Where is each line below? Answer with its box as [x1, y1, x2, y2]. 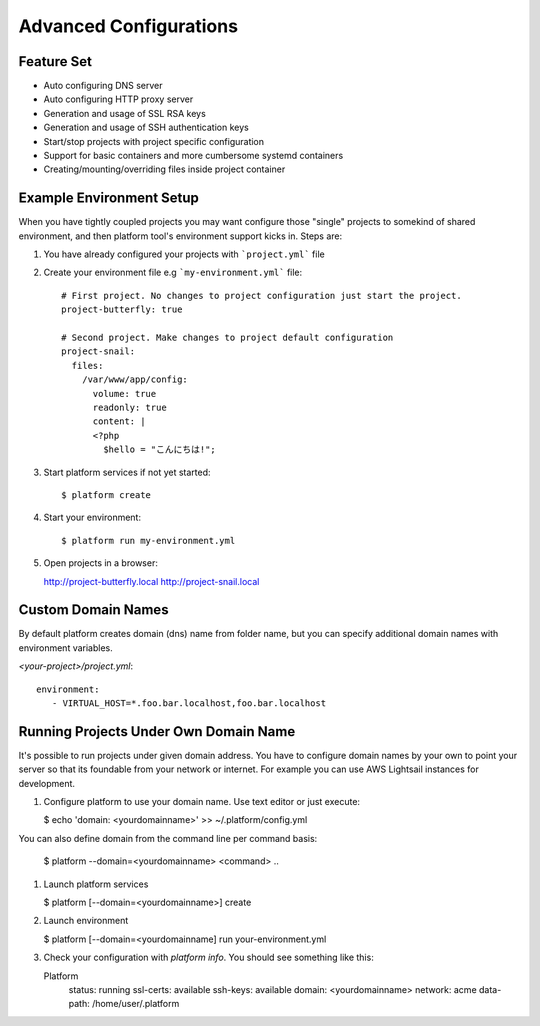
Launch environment [43, 915, 129, 927]
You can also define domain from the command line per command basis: [18, 832, 318, 844]
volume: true [92, 388, 157, 399]
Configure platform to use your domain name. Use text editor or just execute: [43, 796, 360, 808]
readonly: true [92, 402, 167, 413]
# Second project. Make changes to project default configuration [61, 332, 394, 344]
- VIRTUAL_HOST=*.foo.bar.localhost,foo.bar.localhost [51, 697, 327, 709]
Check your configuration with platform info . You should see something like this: [43, 951, 374, 964]
